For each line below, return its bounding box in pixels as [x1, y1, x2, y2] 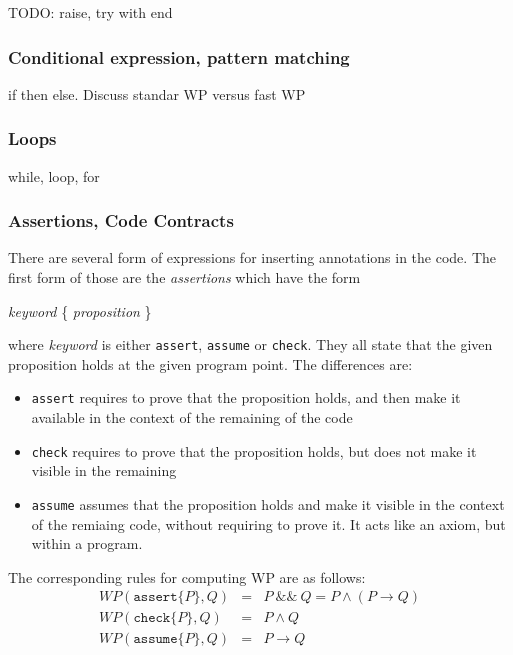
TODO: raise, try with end [8, 2, 173, 22]
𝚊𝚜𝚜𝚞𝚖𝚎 [133, 632, 178, 647]
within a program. [31, 533, 143, 554]
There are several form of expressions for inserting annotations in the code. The [8, 247, 496, 268]
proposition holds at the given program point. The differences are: [8, 353, 413, 374]
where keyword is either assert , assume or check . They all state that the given [8, 334, 493, 355]
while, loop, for [8, 165, 100, 186]
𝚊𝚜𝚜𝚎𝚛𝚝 [133, 590, 178, 605]
